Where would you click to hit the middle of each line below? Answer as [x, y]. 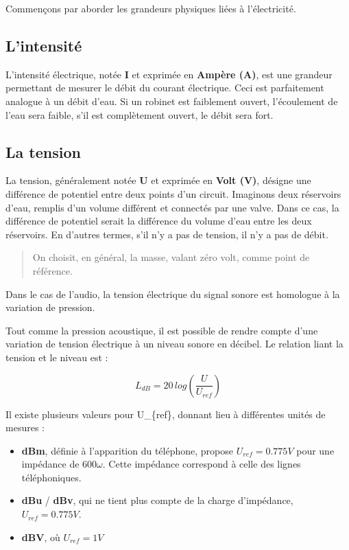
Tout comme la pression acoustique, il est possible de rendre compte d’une [162, 330]
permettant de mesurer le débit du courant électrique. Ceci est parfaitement [165, 88]
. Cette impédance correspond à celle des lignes [202, 464]
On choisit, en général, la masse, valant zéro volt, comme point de [171, 257]
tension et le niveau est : [57, 357]
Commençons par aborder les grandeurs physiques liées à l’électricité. [151, 8]
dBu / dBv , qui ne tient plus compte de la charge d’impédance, [157, 500]
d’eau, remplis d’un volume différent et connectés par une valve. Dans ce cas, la [172, 207]
